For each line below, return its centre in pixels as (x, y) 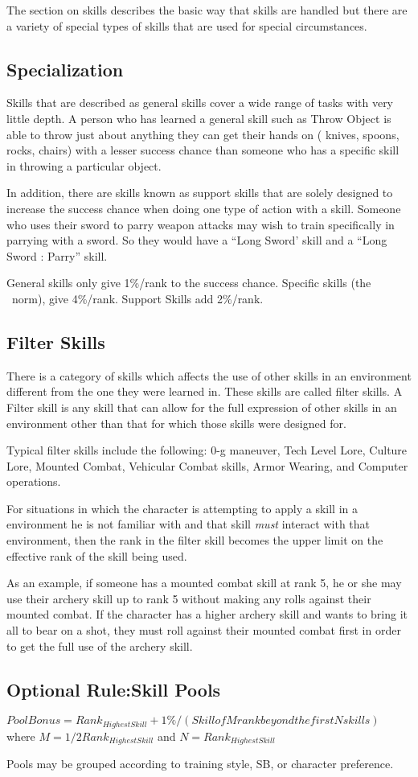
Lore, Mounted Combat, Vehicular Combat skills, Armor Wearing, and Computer (207, 465)
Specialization (65, 69)
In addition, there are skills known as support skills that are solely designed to (200, 193)
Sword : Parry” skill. (57, 255)
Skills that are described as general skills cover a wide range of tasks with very (200, 103)
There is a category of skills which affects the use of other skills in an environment (209, 375)
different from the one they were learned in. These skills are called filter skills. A (205, 391)
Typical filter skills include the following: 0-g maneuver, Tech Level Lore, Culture (207, 450)
